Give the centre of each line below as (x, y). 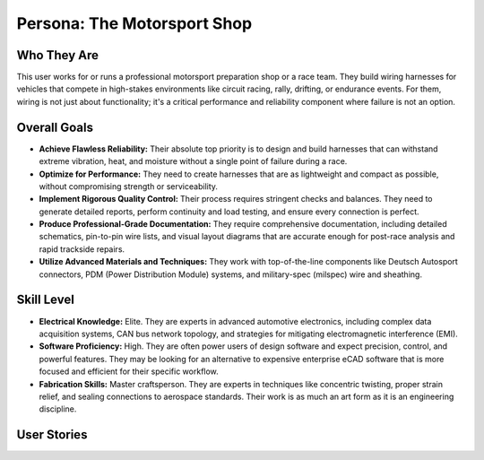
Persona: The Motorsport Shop (134, 23)
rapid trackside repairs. (82, 249)
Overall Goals (55, 127)
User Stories (52, 435)
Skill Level (46, 300)
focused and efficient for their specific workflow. (129, 371)
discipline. (58, 409)
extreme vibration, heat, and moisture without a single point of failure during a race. (193, 161)
